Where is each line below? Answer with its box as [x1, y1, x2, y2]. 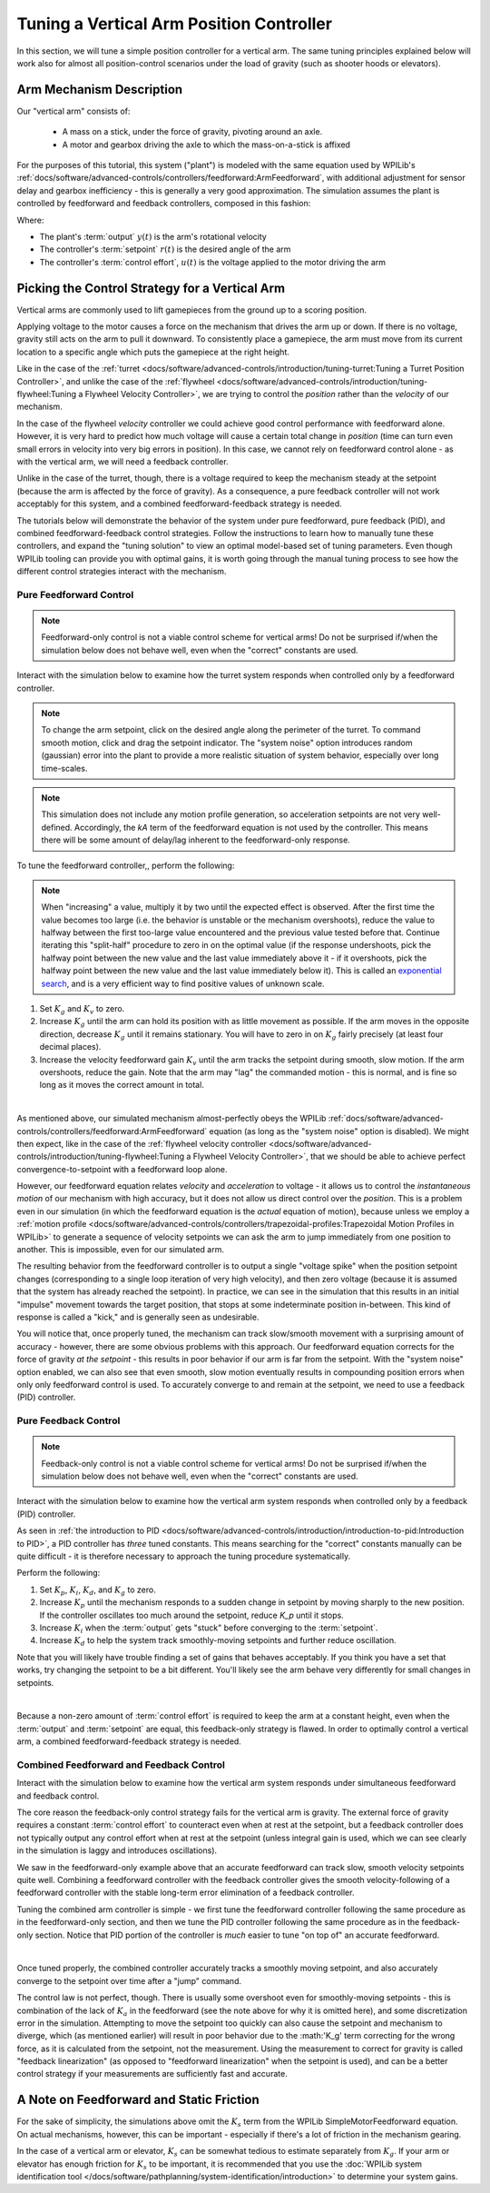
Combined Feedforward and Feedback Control [16, 1759, 226, 1771]
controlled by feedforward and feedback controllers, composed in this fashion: [16, 198, 311, 209]
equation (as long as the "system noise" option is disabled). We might [209, 1125, 469, 1136]
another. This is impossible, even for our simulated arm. [16, 1244, 224, 1255]
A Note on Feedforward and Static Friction [16, 2092, 260, 2108]
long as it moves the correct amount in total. [39, 1080, 204, 1091]
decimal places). [39, 1042, 102, 1052]
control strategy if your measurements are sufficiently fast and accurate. [16, 2068, 288, 2079]
